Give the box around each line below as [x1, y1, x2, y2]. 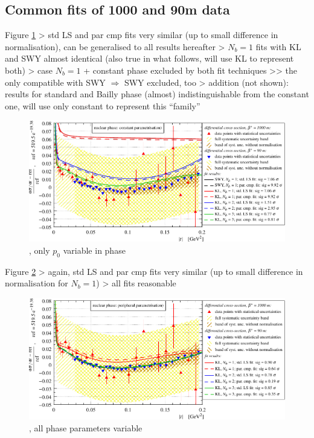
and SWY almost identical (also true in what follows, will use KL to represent [5, 52, 294, 65]
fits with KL [255, 40, 301, 53]
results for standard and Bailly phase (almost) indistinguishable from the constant [5, 88, 309, 100]
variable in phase [63, 243, 126, 256]
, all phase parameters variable [29, 421, 143, 434]
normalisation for [5, 277, 68, 289]
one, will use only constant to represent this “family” [5, 99, 200, 112]
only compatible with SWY [5, 76, 106, 88]
